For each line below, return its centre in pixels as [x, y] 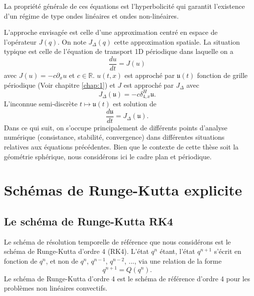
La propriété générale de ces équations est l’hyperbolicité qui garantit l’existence [125, 6]
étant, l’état [177, 251]
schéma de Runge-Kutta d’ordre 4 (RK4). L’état [77, 251]
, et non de [62, 260]
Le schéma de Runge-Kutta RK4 [89, 221]
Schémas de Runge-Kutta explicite [123, 190]
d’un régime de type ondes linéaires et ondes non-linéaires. [92, 15]
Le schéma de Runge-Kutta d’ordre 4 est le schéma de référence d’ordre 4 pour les [127, 278]
